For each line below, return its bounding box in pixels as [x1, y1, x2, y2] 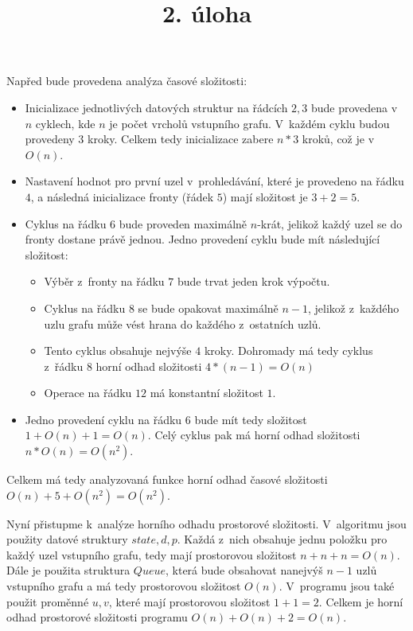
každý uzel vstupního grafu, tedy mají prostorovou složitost [6, 546, 297, 563]
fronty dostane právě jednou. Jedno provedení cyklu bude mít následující [25, 231, 380, 247]
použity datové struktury [6, 531, 128, 547]
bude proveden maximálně [119, 215, 247, 232]
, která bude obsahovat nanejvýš [165, 562, 323, 578]
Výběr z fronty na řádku [44, 273, 165, 290]
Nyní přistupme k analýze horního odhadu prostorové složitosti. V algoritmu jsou [6, 515, 407, 532]
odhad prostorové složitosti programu [6, 609, 188, 625]
